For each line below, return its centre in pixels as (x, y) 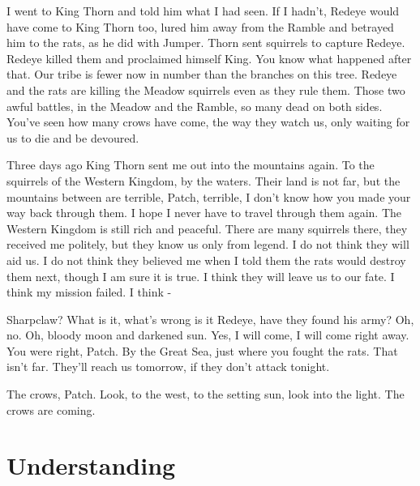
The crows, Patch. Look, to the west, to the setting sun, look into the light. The (206, 394)
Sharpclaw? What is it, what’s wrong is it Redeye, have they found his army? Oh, (210, 319)
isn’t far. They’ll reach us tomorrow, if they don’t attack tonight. (168, 367)
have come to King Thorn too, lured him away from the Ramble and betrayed (200, 26)
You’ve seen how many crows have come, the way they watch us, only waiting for (208, 122)
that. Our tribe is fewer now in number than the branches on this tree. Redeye (202, 74)
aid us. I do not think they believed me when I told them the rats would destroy (206, 260)
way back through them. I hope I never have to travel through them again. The (204, 213)
